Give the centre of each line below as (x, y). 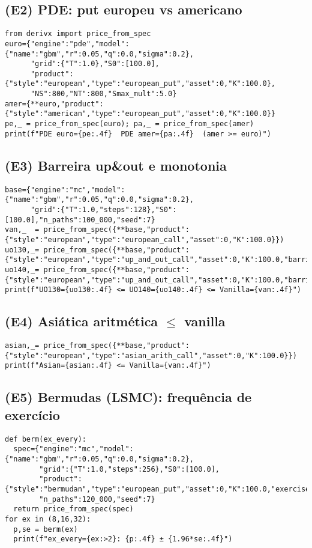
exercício (32, 414)
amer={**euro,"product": (54, 104)
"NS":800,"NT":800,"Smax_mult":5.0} (103, 94)
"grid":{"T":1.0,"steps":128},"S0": (103, 209)
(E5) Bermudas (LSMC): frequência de (128, 397)
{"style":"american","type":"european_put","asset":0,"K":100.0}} (140, 114)
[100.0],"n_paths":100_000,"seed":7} (80, 220)
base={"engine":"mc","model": (65, 190)
